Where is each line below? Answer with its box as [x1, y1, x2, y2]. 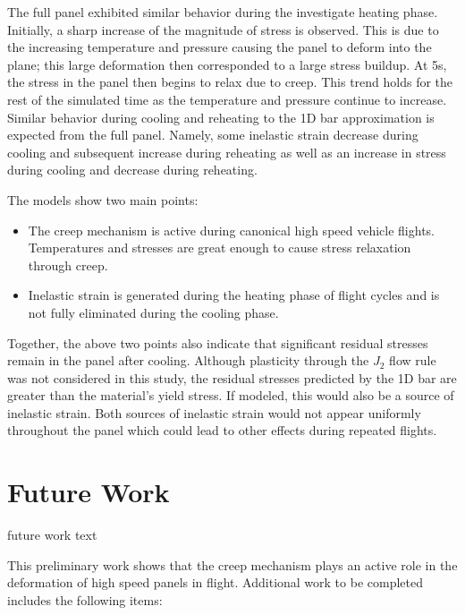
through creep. [28, 255, 108, 274]
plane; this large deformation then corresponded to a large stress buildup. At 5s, [7, 55, 447, 73]
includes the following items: [7, 590, 163, 609]
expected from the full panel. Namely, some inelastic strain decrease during [7, 125, 418, 144]
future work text [7, 525, 97, 544]
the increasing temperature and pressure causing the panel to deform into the [7, 38, 432, 56]
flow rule [389, 351, 436, 370]
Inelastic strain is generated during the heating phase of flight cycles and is [28, 286, 440, 304]
